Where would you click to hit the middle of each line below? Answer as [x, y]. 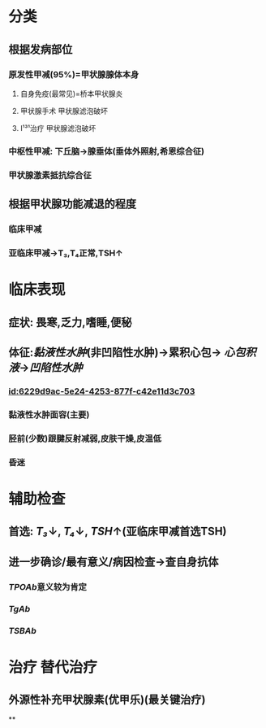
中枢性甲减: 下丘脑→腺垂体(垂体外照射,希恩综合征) [107, 151]
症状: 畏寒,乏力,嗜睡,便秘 [70, 322]
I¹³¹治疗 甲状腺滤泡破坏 [58, 128]
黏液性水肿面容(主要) [49, 414]
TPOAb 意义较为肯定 [48, 586]
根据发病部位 [41, 49]
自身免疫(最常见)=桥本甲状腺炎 [71, 94]
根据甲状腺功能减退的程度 [72, 204]
